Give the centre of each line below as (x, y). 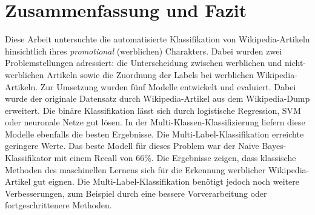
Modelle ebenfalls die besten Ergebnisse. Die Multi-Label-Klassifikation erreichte (154, 134)
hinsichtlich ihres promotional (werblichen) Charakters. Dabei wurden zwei (144, 51)
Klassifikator (28, 158)
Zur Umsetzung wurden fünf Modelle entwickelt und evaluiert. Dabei (168, 86)
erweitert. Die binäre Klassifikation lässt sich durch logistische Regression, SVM (153, 110)
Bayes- (274, 146)
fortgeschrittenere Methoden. (58, 205)
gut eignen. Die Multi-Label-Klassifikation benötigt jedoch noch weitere (166, 181)
